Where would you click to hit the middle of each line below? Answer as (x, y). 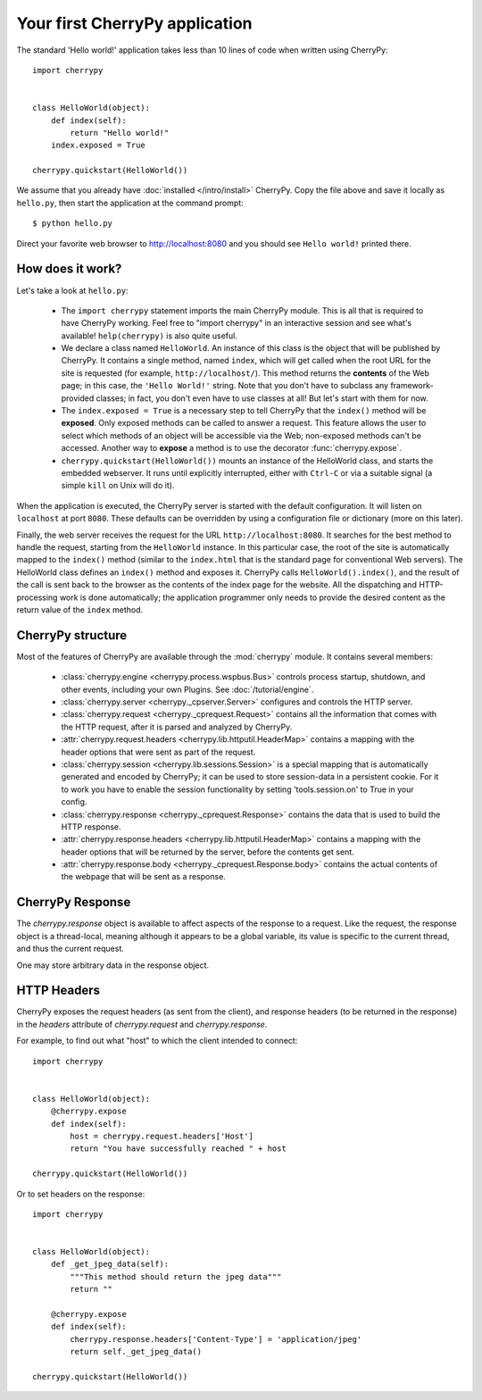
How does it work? (69, 269)
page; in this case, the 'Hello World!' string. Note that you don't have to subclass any (224, 386)
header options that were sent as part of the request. (158, 752)
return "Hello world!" (120, 133)
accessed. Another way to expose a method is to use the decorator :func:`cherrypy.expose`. (231, 448)
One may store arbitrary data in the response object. (113, 965)
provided (78, 398)
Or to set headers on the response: (81, 1194)
